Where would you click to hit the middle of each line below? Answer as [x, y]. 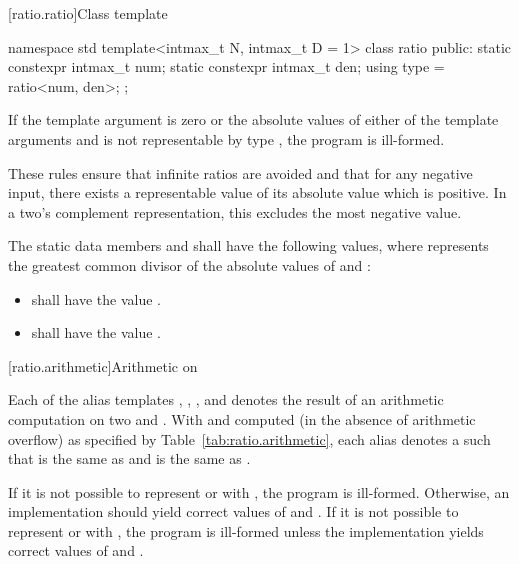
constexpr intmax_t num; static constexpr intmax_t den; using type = [226, 66]
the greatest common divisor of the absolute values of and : [189, 264]
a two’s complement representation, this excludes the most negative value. [235, 211]
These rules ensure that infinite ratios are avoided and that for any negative [240, 172]
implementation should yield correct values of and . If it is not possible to [233, 511]
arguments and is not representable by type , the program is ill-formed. [226, 138]
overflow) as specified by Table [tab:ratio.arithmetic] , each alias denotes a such [249, 438]
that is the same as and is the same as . [129, 458]
